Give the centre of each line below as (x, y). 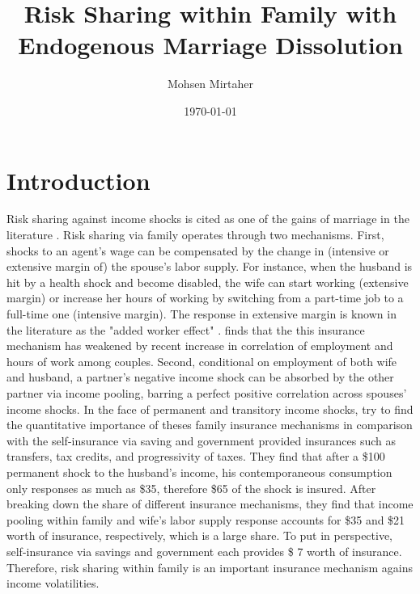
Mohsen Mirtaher (210, 84)
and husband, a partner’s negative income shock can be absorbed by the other (200, 377)
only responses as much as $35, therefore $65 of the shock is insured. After (191, 488)
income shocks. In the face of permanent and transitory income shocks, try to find (210, 409)
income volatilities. (53, 583)
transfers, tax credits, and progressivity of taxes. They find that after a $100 (196, 456)
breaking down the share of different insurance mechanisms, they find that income (210, 504)
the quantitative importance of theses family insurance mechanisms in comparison (210, 425)
